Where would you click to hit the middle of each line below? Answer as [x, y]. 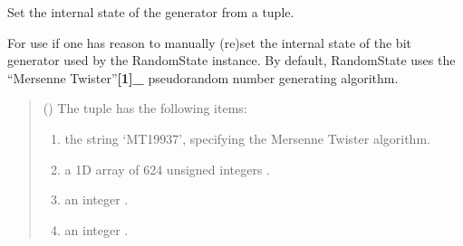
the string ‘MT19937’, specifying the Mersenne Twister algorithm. [247, 138]
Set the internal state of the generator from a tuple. [151, 12]
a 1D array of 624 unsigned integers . [168, 169]
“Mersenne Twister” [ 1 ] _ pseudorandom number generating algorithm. [203, 77]
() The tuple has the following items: [145, 108]
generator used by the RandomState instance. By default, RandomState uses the [231, 60]
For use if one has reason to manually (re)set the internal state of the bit [209, 42]
